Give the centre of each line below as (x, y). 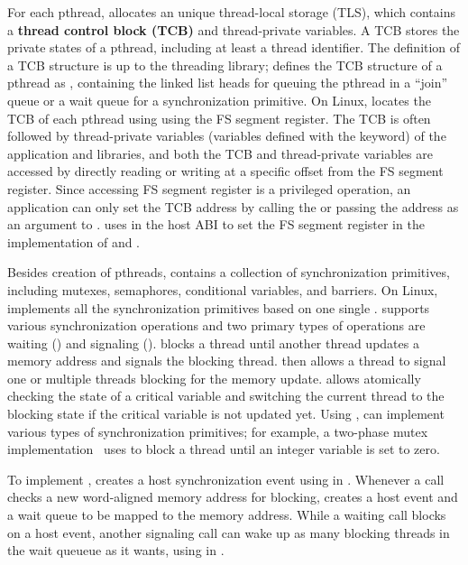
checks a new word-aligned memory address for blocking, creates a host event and (233, 497)
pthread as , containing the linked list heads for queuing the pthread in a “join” (228, 83)
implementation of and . (74, 241)
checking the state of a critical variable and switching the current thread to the (226, 396)
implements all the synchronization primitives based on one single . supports (219, 307)
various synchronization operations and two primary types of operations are (216, 325)
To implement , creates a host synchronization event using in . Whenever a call (226, 479)
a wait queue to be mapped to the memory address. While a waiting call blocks (227, 515)
